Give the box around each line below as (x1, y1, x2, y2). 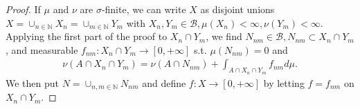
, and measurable (6, 42, 78, 57)
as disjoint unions (200, 2, 275, 16)
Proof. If (6, 2, 41, 16)
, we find (206, 29, 242, 43)
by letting (263, 75, 305, 90)
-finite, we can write (101, 2, 186, 16)
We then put (6, 75, 60, 90)
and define (142, 75, 186, 90)
